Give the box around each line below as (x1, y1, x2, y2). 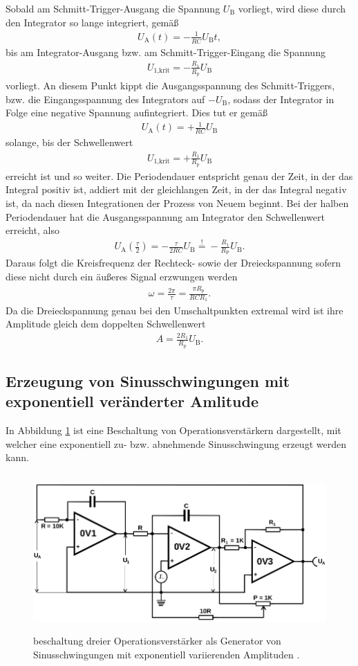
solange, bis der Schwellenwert (6, 135, 133, 150)
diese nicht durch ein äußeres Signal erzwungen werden (6, 269, 238, 283)
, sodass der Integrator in (227, 91, 335, 106)
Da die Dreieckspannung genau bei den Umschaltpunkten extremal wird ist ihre (6, 303, 343, 317)
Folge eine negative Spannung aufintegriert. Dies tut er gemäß (6, 105, 267, 120)
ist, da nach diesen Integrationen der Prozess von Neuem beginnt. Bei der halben (6, 196, 349, 210)
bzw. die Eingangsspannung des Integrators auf (6, 91, 205, 106)
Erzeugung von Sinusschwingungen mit (6, 370, 290, 392)
